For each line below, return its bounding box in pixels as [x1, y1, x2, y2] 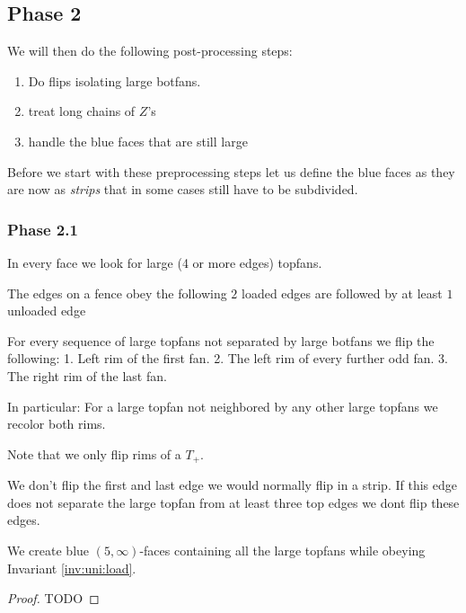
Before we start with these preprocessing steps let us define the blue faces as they [7, 162, 455, 181]
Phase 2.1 [7, 218, 78, 240]
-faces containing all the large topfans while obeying [139, 540, 426, 559]
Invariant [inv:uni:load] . [7, 558, 136, 577]
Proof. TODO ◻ [7, 589, 100, 608]
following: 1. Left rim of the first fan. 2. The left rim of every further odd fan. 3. [7, 349, 448, 368]
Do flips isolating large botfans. [28, 71, 201, 90]
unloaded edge [7, 301, 86, 320]
